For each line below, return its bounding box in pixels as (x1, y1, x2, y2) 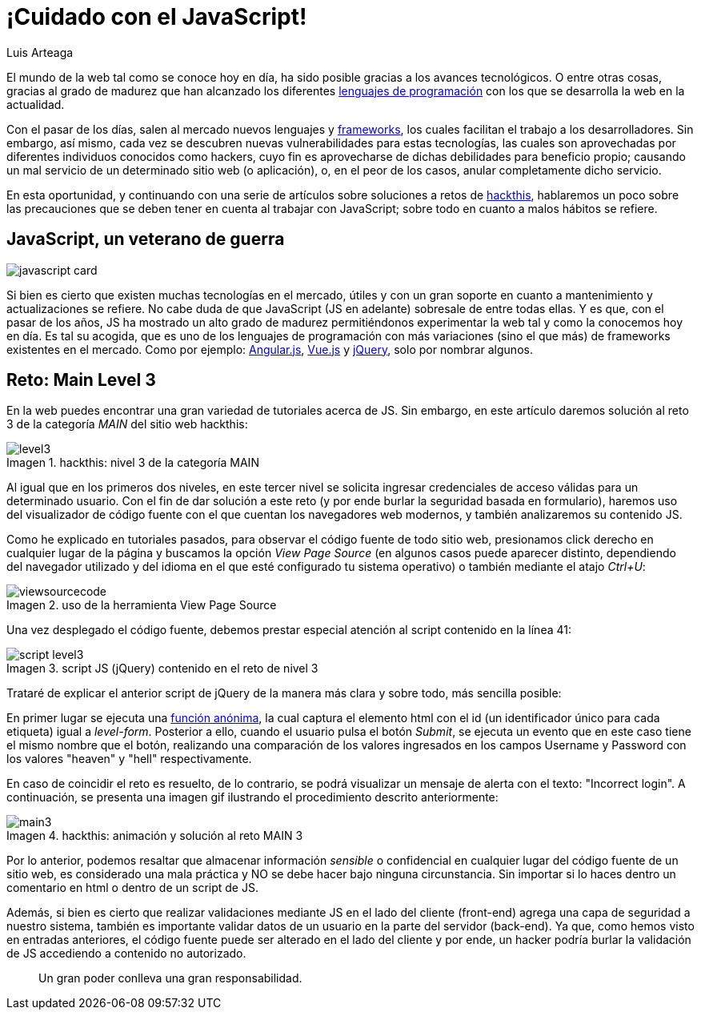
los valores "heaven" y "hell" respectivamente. (6, 752, 252, 766)
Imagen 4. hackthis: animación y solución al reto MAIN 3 (6, 829, 303, 843)
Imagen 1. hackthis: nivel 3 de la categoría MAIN (6, 456, 259, 470)
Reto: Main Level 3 (6, 370, 156, 391)
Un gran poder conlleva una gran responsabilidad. (38, 971, 302, 986)
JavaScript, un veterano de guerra (6, 229, 285, 250)
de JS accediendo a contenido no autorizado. (6, 946, 246, 961)
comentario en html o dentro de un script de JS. (6, 881, 258, 895)
